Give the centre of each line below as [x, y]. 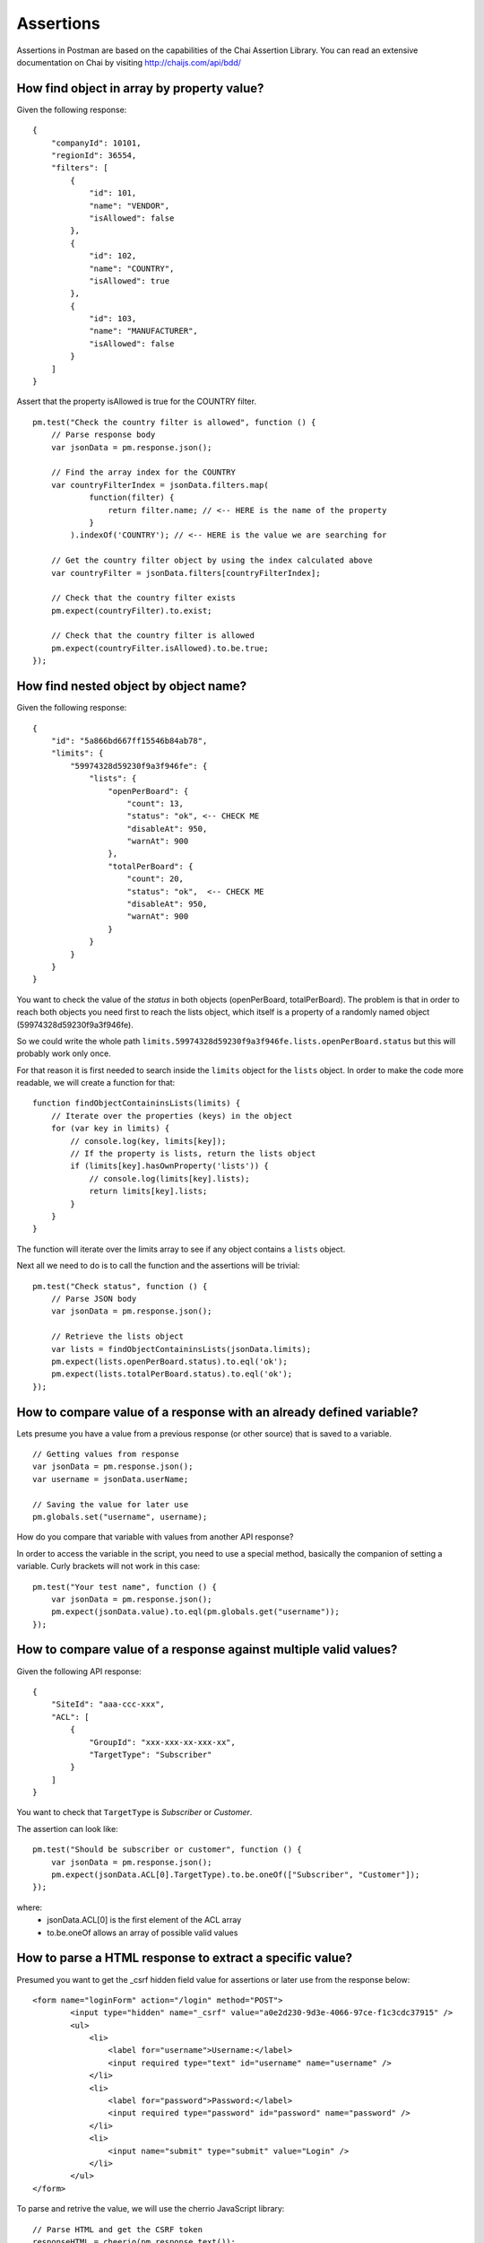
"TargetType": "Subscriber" [151, 1754]
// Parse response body [103, 435]
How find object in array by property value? [140, 88]
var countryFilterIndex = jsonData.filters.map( [160, 485]
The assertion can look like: [67, 1828]
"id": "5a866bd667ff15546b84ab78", [129, 741]
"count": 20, [155, 879]
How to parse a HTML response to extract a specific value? [185, 1958]
